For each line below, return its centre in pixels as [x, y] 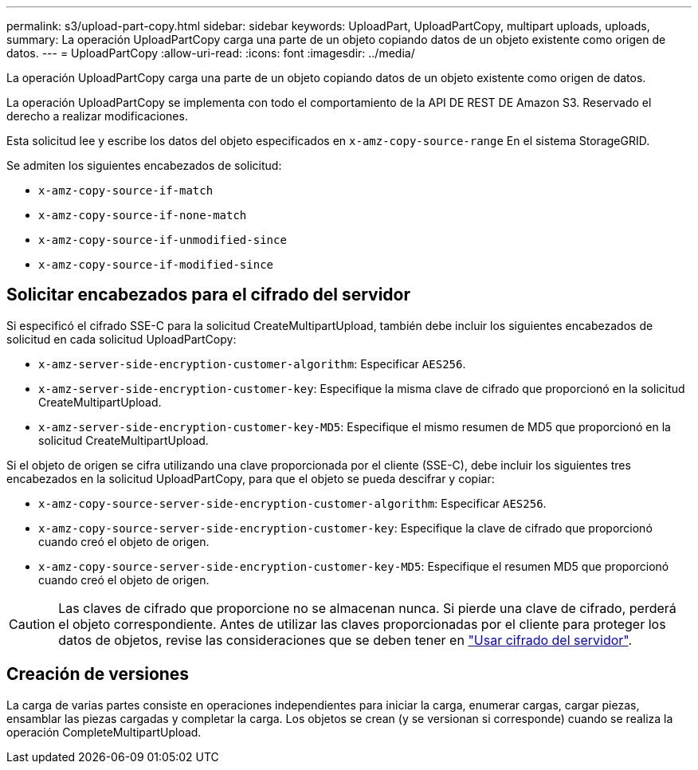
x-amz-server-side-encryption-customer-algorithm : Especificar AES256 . [252, 363]
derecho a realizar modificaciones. [97, 116]
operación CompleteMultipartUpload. [104, 732]
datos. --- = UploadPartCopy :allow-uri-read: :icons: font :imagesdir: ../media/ [211, 53]
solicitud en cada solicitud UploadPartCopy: [122, 339]
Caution [32, 624]
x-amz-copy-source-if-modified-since [156, 265]
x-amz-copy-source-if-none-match [143, 215]
